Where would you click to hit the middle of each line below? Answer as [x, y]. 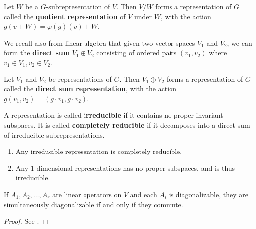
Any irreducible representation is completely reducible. [99, 151]
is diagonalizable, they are [208, 194]
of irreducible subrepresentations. [54, 134]
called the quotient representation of [65, 16]
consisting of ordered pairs [137, 52]
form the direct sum [37, 52]
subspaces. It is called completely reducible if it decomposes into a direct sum [127, 124]
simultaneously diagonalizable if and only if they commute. [94, 204]
